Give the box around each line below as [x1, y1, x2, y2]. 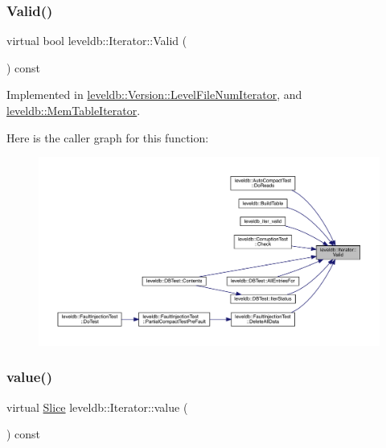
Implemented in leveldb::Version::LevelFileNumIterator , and [6, 86, 302, 103]
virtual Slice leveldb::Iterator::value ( [6, 398, 188, 415]
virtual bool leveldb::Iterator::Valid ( [6, 32, 187, 49]
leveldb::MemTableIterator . [6, 102, 141, 118]
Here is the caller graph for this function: [6, 129, 209, 146]
